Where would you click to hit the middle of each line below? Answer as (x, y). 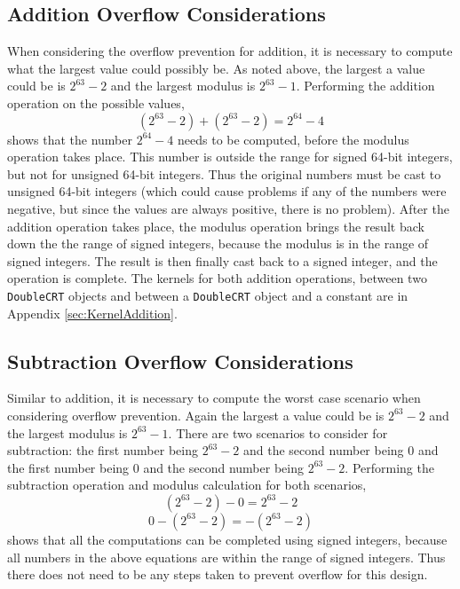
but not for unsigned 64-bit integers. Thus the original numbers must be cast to (224, 173)
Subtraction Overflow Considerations (180, 361)
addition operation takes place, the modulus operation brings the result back (216, 226)
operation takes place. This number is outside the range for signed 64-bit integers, (230, 157)
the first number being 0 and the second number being (155, 467)
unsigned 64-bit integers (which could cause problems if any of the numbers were (227, 191)
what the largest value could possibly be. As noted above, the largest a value (216, 68)
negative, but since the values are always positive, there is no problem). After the (228, 208)
